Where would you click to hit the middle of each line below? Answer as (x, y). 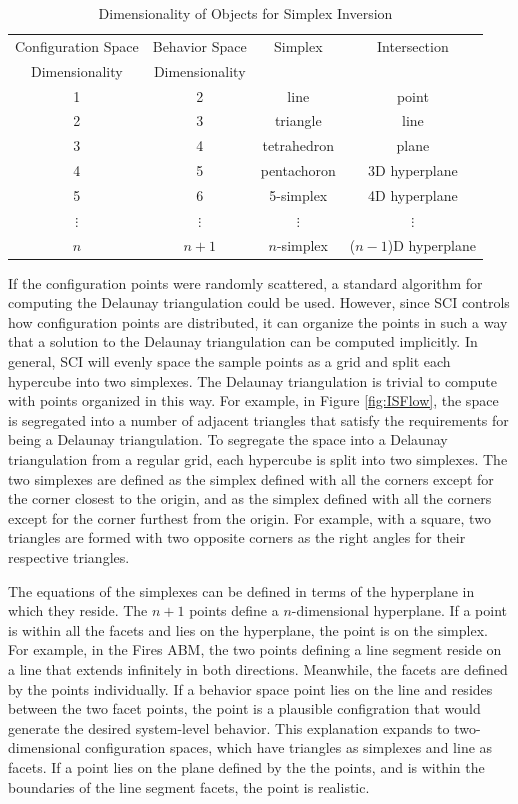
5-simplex (298, 194)
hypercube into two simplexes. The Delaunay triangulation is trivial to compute (253, 380)
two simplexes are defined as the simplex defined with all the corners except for (251, 478)
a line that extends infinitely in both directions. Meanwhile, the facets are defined (258, 668)
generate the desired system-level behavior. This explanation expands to (229, 727)
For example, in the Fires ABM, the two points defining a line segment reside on (255, 649)
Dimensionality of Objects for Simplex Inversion (245, 13)
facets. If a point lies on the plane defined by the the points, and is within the (246, 766)
